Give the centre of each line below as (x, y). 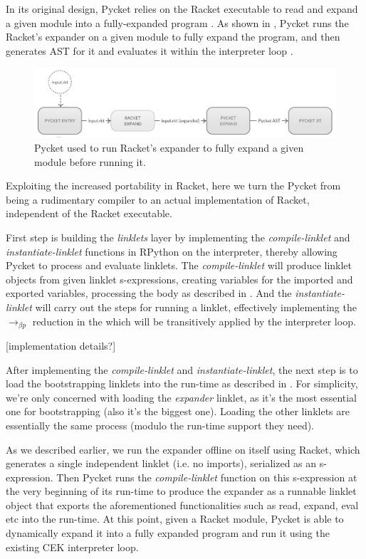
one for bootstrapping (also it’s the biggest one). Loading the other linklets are (178, 411)
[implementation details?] (61, 345)
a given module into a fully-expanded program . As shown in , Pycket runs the (177, 22)
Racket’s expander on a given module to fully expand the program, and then (173, 37)
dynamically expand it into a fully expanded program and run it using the (168, 533)
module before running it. (90, 161)
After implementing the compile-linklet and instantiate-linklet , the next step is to (182, 369)
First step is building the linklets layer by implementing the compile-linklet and (178, 237)
